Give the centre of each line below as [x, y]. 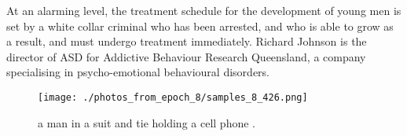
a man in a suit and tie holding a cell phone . [147, 122]
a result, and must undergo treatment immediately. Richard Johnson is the [187, 41]
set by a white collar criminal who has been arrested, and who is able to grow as [200, 26]
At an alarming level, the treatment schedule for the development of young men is [204, 10]
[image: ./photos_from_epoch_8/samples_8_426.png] [173, 97]
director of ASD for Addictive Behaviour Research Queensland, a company [186, 56]
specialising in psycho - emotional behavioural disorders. [138, 72]
